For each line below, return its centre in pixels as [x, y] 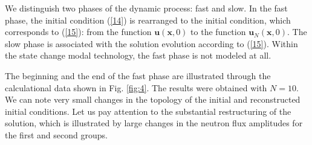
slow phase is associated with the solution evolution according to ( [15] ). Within [151, 43]
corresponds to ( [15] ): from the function [78, 32]
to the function [218, 32]
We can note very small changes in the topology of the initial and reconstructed [153, 99]
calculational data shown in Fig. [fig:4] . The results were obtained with [136, 87]
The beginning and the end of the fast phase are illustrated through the [138, 75]
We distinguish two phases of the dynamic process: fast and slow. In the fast [146, 8]
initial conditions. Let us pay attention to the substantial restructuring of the [148, 111]
